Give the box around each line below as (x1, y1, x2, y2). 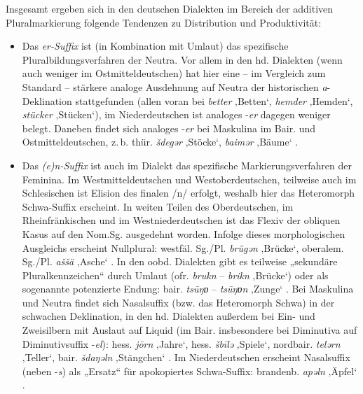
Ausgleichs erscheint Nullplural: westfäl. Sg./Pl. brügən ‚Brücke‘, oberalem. (22, 240, 344, 255)
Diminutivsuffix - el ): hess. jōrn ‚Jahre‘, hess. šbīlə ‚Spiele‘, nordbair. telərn (22, 336, 341, 351)
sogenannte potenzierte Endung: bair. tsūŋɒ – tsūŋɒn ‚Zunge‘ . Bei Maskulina (22, 281, 354, 296)
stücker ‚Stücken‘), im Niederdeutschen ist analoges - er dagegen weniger (22, 107, 331, 122)
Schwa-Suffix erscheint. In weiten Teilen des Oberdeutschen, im (22, 199, 294, 213)
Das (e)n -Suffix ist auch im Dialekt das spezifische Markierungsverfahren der (22, 157, 352, 172)
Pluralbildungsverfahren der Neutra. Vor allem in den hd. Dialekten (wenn (22, 52, 343, 66)
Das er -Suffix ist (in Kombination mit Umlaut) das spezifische (22, 38, 289, 53)
